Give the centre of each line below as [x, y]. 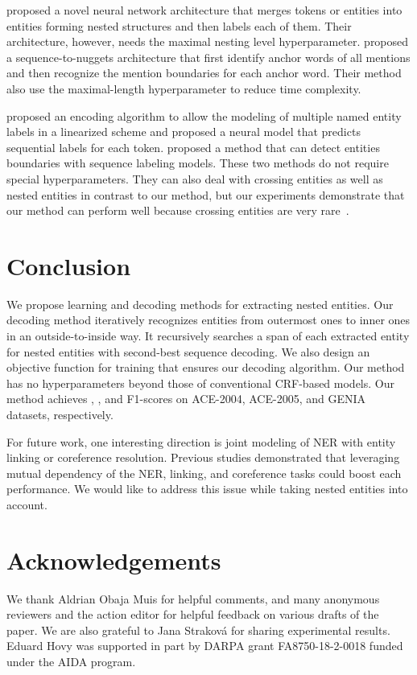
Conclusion [69, 265]
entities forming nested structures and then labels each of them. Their [179, 25]
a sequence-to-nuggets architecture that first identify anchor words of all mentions [208, 57]
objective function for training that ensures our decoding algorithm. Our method [206, 367]
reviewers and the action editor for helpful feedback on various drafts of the [193, 614]
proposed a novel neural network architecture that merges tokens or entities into [204, 10]
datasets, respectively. [60, 414]
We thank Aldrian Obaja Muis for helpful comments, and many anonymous [193, 598]
